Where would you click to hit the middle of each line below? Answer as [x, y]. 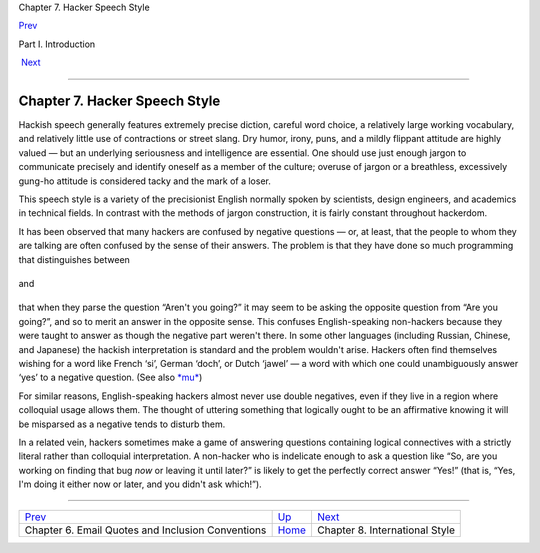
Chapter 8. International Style [385, 530]
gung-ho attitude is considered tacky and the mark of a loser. [145, 181]
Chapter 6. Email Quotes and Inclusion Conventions [145, 530]
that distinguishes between [74, 259]
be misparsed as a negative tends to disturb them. [122, 424]
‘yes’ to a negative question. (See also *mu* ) [110, 377]
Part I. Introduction [57, 44]
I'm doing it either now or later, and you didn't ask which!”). [140, 484]
